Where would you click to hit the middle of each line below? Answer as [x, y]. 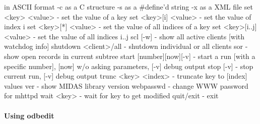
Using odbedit [29, 115]
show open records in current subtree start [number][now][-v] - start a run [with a [130, 56]
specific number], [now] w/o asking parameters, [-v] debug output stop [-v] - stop [129, 66]
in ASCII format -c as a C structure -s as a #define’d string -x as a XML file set [128, 7]
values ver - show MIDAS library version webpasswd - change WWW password [126, 85]
